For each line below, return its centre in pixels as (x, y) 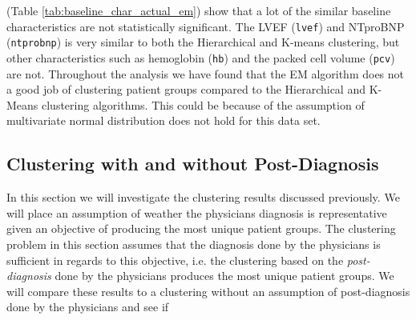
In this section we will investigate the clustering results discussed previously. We (203, 197)
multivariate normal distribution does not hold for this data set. (164, 120)
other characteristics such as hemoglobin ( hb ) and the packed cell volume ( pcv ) (201, 57)
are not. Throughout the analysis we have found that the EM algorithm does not (206, 73)
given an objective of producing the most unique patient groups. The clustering (201, 228)
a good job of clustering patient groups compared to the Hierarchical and (186, 89)
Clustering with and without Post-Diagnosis (193, 164)
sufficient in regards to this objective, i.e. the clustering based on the (175, 260)
